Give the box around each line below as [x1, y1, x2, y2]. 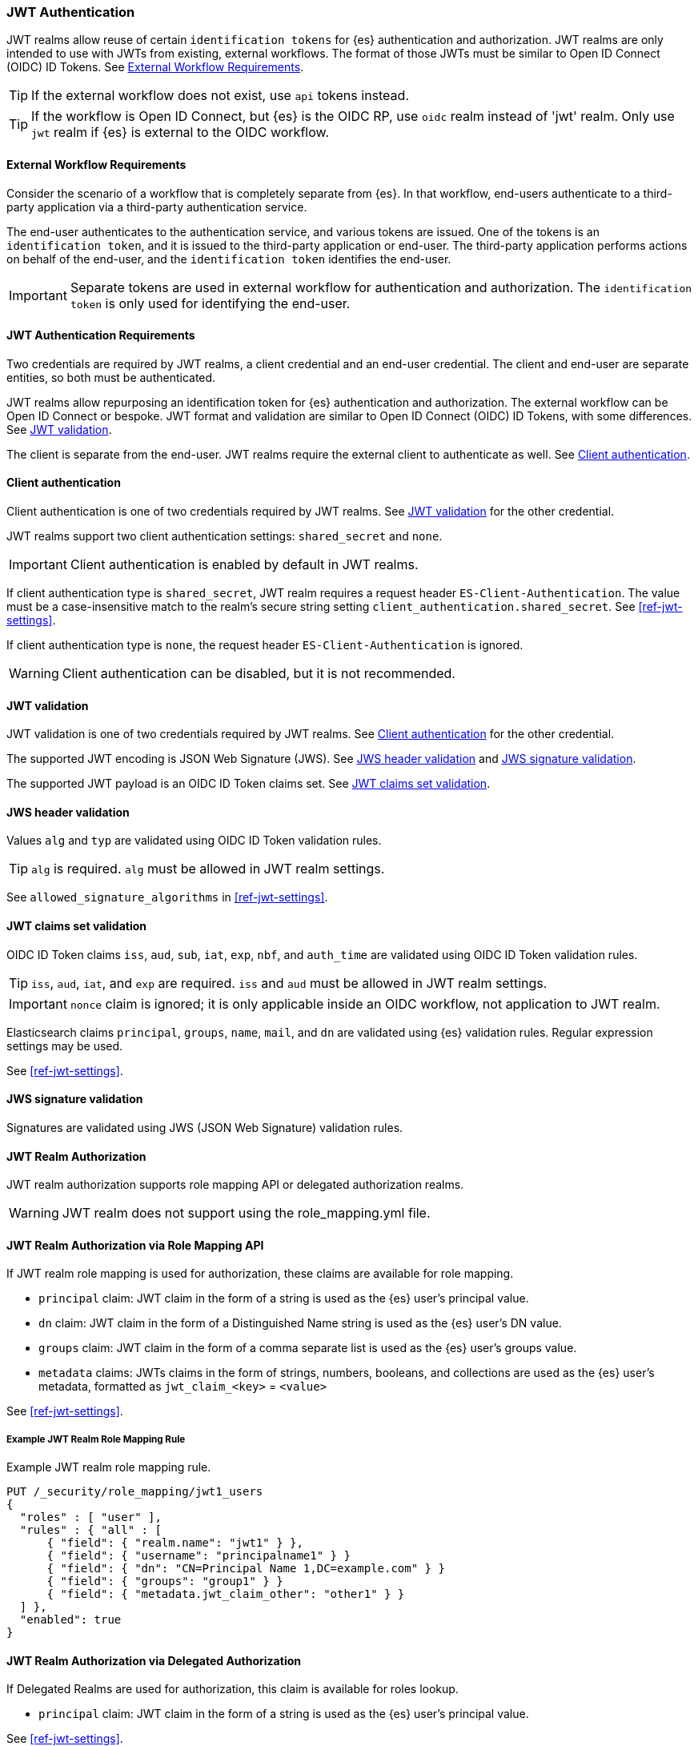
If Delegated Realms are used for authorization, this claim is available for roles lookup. [6, 1682, 459, 1696]
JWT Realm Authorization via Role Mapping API [6, 1238, 264, 1252]
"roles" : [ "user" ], [19, 1511, 162, 1524]
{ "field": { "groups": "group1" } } [46, 1575, 283, 1588]
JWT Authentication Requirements [6, 328, 195, 343]
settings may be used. [6, 1038, 123, 1053]
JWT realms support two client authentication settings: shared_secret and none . [6, 529, 443, 544]
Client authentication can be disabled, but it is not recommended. [62, 665, 455, 682]
